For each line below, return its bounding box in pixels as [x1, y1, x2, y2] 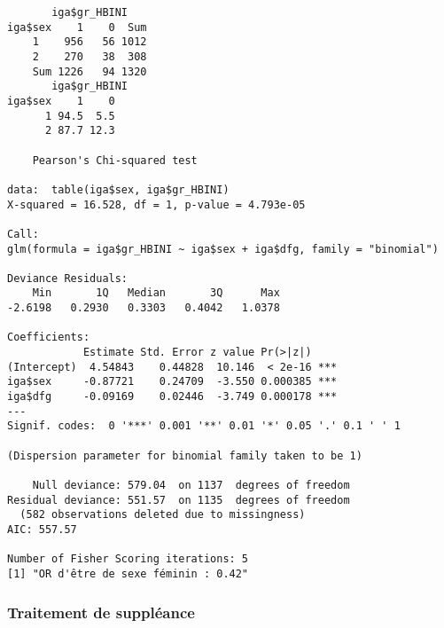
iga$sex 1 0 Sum [7, 20, 147, 34]
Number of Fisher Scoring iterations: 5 [7, 553, 249, 566]
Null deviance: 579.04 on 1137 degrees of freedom [32, 479, 350, 491]
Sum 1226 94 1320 [32, 65, 147, 78]
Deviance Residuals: [7, 271, 129, 285]
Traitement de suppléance [7, 601, 195, 623]
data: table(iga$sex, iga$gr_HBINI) [7, 183, 230, 196]
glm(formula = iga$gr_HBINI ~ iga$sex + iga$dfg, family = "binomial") [7, 242, 439, 255]
